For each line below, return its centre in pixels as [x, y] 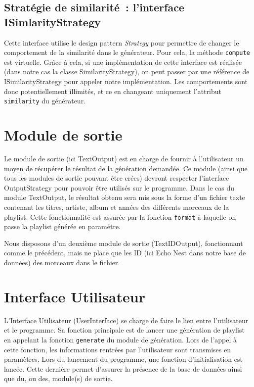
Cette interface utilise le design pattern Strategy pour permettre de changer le [122, 42]
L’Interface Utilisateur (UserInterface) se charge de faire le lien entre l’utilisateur [126, 320]
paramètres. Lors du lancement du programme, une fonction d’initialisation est [123, 359]
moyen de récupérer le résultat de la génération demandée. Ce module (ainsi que [126, 168]
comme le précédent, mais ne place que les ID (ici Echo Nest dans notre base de [125, 253]
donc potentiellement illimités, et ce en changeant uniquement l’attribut [113, 91]
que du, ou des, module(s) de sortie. [58, 378]
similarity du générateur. [45, 101]
